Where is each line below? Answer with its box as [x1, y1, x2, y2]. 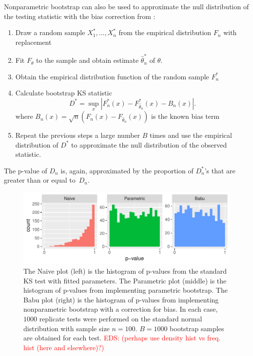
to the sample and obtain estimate [36, 55, 139, 65]
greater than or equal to [4, 175, 76, 185]
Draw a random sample [15, 27, 85, 37]
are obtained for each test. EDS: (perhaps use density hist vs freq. [23, 333, 221, 343]
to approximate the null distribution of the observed [71, 139, 227, 150]
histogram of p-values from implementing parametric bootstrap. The [23, 285, 228, 295]
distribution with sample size [23, 323, 110, 333]
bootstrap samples [170, 323, 224, 333]
